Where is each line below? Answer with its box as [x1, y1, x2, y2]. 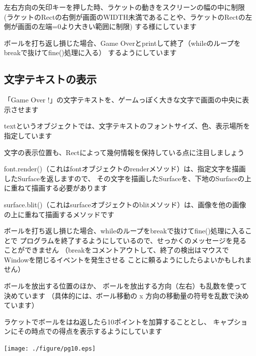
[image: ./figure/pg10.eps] [4, 345, 96, 353]
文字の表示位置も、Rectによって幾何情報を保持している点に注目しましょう [4, 147, 245, 157]
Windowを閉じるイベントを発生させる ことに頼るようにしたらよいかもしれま [4, 254, 252, 264]
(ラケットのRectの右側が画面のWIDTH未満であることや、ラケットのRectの [4, 11, 245, 22]
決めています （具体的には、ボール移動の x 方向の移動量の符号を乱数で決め [4, 290, 249, 300]
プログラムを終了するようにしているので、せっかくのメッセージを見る [20, 235, 247, 245]
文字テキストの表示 [4, 71, 97, 87]
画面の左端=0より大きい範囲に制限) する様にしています [17, 21, 197, 32]
